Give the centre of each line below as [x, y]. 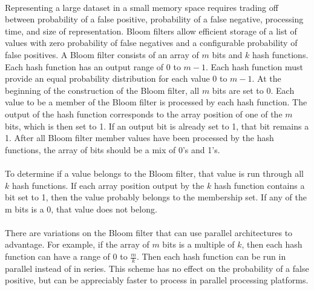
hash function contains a [259, 185]
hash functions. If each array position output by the [108, 185]
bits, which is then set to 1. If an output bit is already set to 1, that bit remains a [157, 126]
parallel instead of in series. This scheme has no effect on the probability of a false [157, 268]
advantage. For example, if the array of [77, 244]
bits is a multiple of [198, 244]
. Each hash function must [254, 66]
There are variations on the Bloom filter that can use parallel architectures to [149, 232]
